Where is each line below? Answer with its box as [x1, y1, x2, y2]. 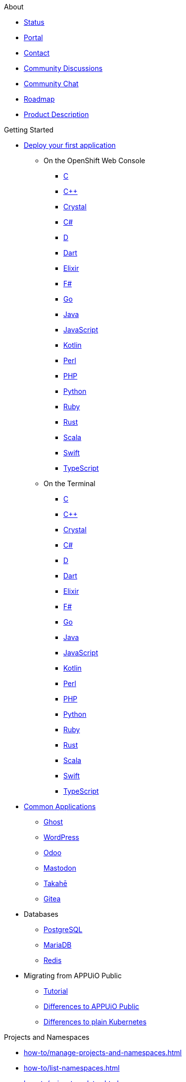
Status [24, 18, 45, 26]
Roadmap [24, 95, 55, 103]
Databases [24, 910, 58, 918]
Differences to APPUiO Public [44, 1002, 139, 1011]
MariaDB [44, 941, 72, 949]
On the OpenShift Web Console [44, 156, 145, 165]
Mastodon [44, 864, 76, 872]
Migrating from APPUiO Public [24, 971, 122, 980]
